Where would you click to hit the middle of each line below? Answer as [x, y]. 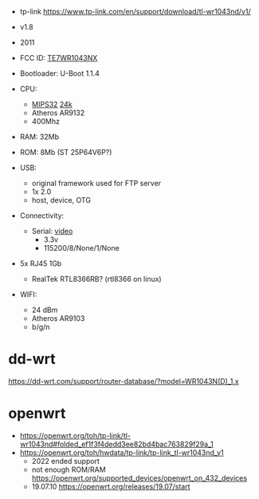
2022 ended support [65, 461]
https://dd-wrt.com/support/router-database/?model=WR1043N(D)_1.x [124, 381]
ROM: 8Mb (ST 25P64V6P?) [66, 152]
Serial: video [52, 231]
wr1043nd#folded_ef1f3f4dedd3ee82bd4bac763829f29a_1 [116, 444]
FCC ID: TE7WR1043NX [59, 58]
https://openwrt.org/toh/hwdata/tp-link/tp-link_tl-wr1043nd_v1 [122, 452]
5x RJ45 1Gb [41, 263]
